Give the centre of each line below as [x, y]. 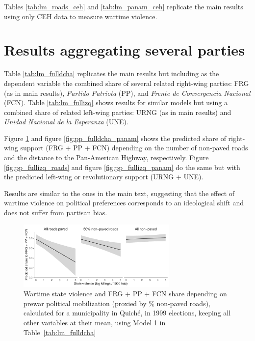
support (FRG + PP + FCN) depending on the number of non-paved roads [134, 148]
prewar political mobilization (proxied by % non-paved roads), [117, 303]
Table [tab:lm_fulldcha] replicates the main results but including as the [112, 73]
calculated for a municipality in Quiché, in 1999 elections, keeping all [127, 313]
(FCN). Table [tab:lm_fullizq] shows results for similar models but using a [116, 102]
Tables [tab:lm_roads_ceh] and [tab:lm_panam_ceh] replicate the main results [124, 6]
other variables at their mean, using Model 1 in [95, 322]
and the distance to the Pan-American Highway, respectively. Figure [106, 157]
